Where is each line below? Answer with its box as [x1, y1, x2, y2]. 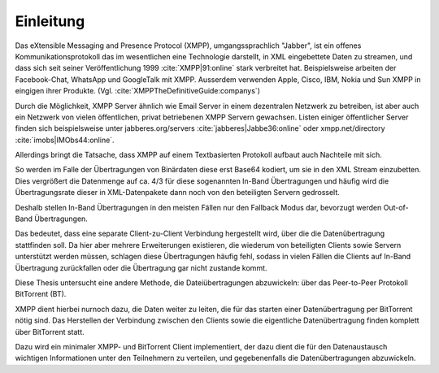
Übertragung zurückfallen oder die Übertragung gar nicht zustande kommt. [15, 262, 267, 272]
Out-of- [383, 202, 410, 212]
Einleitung [15, 12, 85, 30]
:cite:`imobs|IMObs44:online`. [15, 135, 115, 145]
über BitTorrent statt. [15, 327, 85, 336]
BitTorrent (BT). [15, 289, 67, 299]
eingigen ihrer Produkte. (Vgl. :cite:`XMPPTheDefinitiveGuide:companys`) [15, 86, 260, 96]
